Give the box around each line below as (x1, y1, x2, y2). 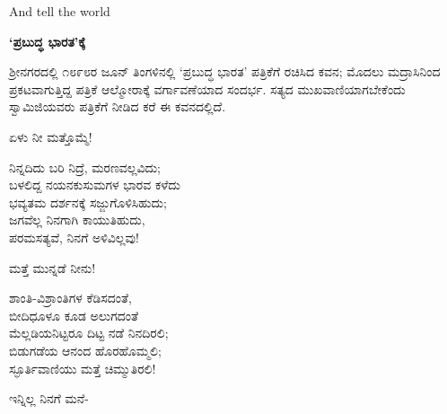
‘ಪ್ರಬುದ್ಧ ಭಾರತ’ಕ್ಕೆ (9, 31, 85, 50)
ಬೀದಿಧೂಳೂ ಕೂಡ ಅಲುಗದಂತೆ (9, 305, 139, 324)
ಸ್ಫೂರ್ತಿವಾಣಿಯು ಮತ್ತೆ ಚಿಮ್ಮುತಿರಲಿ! (9, 358, 156, 377)
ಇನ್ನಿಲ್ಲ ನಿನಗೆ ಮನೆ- (9, 389, 89, 408)
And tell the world (9, 2, 110, 20)
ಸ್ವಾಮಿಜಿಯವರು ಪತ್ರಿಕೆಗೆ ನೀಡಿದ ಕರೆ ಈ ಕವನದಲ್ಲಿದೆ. (9, 97, 226, 116)
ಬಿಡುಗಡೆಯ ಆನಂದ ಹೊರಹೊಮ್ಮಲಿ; (9, 340, 162, 359)
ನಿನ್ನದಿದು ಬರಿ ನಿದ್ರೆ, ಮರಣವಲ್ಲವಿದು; (9, 157, 161, 176)
